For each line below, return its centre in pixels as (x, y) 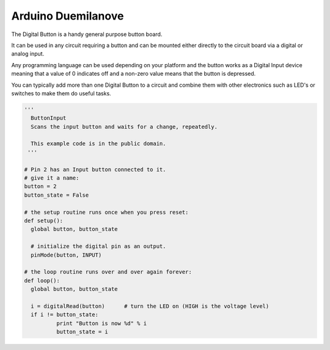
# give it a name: (52, 178)
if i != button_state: (65, 315)
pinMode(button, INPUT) (66, 255)
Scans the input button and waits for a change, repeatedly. (124, 126)
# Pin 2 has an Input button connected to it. (95, 169)
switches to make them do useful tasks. (61, 93)
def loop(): (42, 280)
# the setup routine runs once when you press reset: (106, 212)
